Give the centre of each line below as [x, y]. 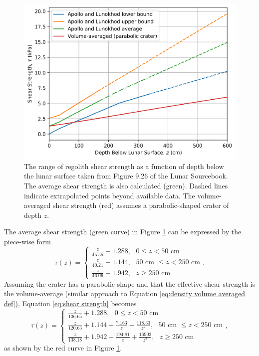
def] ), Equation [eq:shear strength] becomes [70, 303]
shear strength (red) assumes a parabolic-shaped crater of [141, 205]
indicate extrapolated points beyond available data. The [110, 195]
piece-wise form [27, 241]
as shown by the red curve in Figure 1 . [63, 348]
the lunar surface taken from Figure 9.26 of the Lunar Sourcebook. [126, 176]
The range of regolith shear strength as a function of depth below [124, 166]
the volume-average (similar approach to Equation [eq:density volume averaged [125, 293]
